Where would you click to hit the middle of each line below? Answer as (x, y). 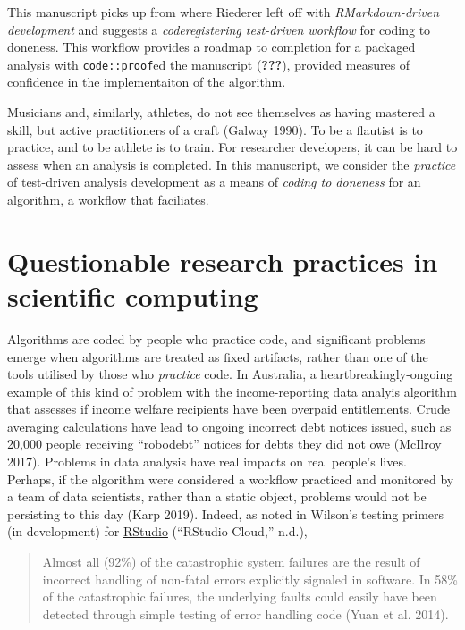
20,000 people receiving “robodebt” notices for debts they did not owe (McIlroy (224, 444)
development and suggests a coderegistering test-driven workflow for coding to (219, 29)
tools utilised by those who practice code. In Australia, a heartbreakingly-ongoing (230, 374)
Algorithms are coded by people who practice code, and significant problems (216, 338)
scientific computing (133, 295)
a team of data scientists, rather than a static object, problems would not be (217, 496)
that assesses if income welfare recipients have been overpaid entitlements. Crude (228, 409)
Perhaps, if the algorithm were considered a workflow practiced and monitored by (231, 479)
